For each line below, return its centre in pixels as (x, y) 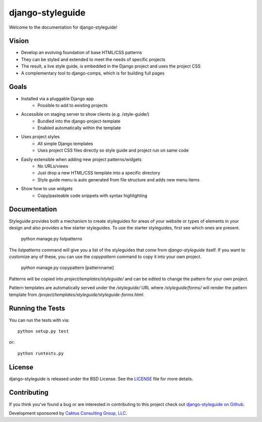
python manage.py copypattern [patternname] (67, 268)
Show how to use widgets (47, 189)
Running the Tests (37, 308)
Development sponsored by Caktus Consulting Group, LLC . (68, 413)
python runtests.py (41, 353)
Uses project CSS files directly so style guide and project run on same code (113, 150)
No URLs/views (53, 166)
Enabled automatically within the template (79, 128)
